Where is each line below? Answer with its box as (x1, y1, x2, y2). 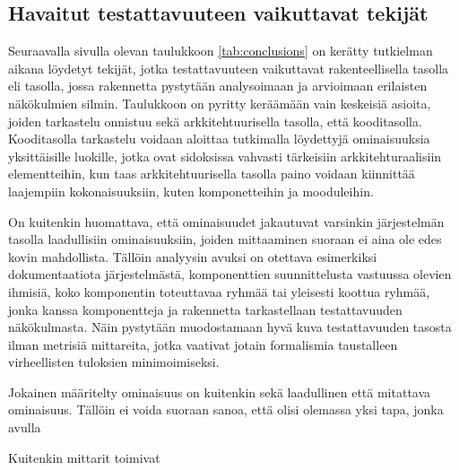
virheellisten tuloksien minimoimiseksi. (8, 352, 220, 371)
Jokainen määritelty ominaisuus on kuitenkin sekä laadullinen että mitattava (8, 382, 431, 401)
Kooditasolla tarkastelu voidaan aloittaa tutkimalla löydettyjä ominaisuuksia (8, 129, 430, 148)
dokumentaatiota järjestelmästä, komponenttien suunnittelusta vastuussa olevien (8, 265, 452, 283)
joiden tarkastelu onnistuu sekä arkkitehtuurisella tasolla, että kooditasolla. (8, 111, 422, 130)
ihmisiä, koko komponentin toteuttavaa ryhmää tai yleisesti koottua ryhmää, (8, 282, 430, 300)
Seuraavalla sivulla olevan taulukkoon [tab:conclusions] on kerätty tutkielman (8, 41, 433, 60)
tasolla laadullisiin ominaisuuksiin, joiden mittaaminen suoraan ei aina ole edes (8, 230, 442, 248)
